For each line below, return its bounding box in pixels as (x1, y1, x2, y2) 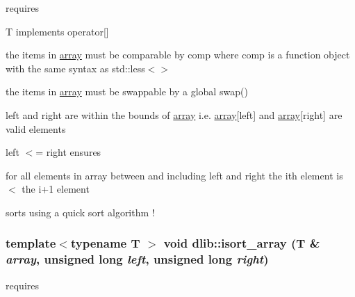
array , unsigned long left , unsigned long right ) (6, 250, 269, 268)
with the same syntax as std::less (6, 61, 145, 75)
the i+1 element (22, 182, 90, 196)
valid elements (6, 121, 66, 136)
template (6, 234, 56, 252)
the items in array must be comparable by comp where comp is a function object (6, 47, 350, 62)
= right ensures (35, 145, 101, 159)
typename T (70, 234, 140, 252)
